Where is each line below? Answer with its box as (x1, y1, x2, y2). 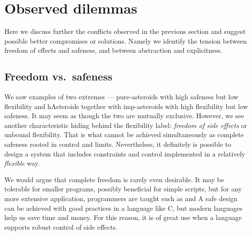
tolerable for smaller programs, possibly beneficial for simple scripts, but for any (4, 184, 242, 194)
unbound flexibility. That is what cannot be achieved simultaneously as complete (4, 129, 244, 140)
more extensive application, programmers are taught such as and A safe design (4, 193, 237, 204)
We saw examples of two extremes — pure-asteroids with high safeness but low (4, 92, 238, 102)
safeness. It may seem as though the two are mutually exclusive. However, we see (4, 110, 244, 121)
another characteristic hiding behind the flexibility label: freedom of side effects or (4, 120, 247, 130)
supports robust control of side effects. (4, 221, 118, 232)
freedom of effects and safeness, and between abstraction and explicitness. (4, 45, 222, 55)
